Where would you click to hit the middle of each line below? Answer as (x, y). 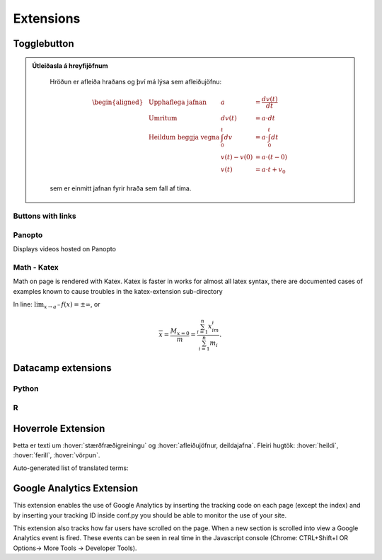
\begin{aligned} (118, 102)
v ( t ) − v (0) (237, 157)
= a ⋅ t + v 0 (270, 170)
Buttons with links (45, 216)
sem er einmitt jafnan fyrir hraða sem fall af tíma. (121, 188)
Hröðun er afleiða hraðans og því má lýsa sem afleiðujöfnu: (136, 81)
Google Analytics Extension (75, 488)
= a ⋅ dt (265, 118)
